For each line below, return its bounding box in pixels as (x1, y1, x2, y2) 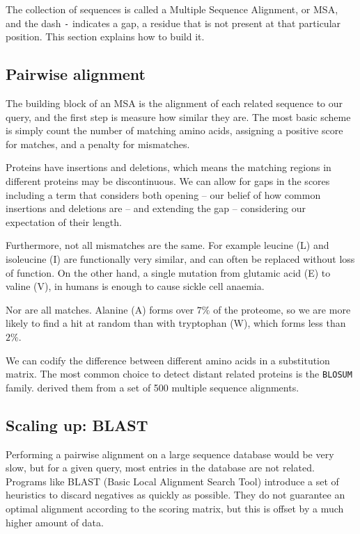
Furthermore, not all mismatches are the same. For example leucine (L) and (6, 238, 329, 252)
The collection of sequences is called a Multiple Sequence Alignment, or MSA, (6, 2, 338, 16)
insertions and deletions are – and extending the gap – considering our (6, 201, 306, 216)
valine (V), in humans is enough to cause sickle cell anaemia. (6, 279, 265, 293)
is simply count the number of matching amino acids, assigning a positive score (6, 123, 343, 138)
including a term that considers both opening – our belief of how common (6, 187, 321, 202)
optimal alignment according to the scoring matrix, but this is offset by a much (6, 501, 344, 515)
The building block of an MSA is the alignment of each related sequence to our (6, 96, 343, 111)
